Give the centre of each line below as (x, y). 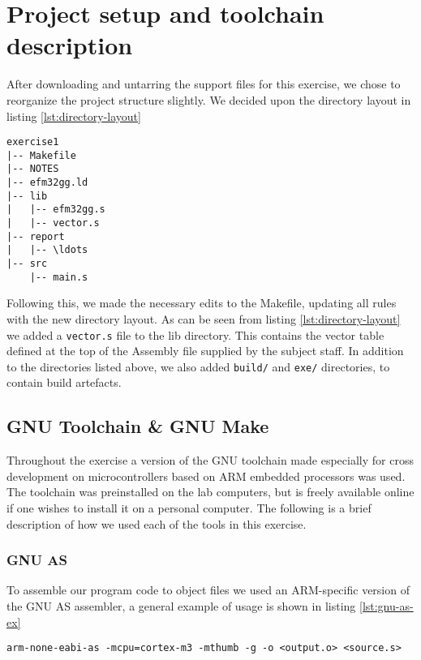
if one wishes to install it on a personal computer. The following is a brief (189, 507)
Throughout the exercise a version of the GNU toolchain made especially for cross (210, 460)
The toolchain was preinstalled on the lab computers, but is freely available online (210, 492)
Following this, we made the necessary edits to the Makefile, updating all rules (202, 303)
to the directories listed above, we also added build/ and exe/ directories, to (198, 366)
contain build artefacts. (64, 382)
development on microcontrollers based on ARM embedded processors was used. (206, 476)
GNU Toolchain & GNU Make (138, 426)
